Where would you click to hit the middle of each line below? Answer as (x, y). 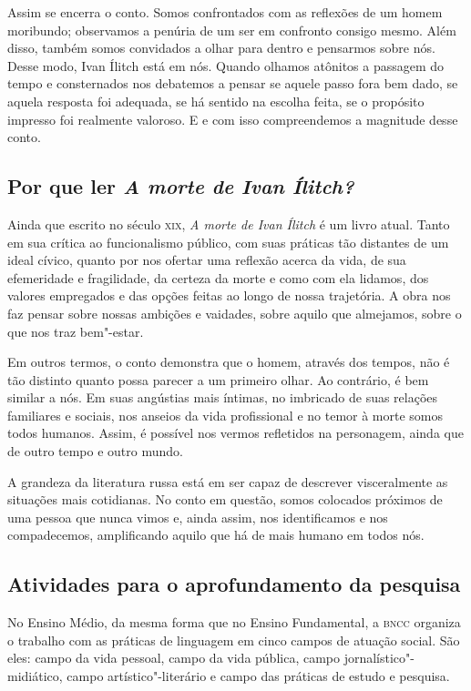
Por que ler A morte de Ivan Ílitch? (181, 186)
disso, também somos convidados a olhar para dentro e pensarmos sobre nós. (221, 48)
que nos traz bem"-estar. (76, 331)
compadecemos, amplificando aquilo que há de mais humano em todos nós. (216, 535)
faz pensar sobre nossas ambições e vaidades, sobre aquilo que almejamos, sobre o (235, 313)
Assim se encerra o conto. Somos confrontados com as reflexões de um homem (225, 12)
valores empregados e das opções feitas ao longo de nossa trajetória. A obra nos (229, 295)
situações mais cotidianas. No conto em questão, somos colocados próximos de (225, 499)
